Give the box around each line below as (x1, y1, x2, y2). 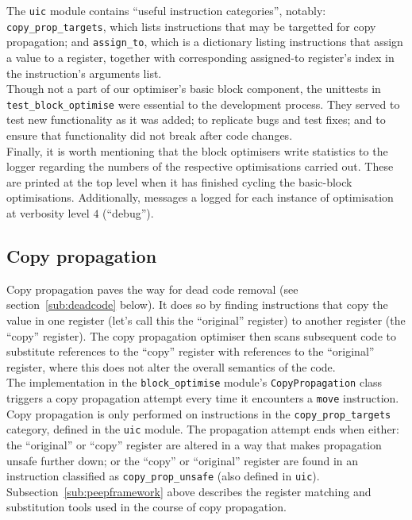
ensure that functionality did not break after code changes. (6, 127, 293, 143)
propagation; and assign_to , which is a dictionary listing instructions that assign (6, 33, 403, 50)
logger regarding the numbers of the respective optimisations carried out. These (6, 158, 394, 175)
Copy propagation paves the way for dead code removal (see (6, 280, 298, 297)
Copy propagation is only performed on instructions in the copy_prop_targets (6, 405, 391, 422)
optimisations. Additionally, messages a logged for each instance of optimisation (6, 189, 394, 206)
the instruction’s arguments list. (6, 64, 162, 81)
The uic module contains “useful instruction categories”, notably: (6, 2, 326, 18)
